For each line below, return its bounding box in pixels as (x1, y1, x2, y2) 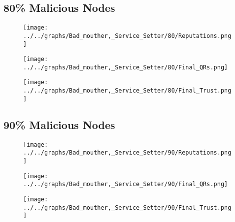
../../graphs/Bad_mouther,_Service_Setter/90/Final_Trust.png (23, 204, 232, 211)
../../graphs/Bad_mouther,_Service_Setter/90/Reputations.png (23, 149, 232, 157)
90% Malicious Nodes (3, 117, 115, 132)
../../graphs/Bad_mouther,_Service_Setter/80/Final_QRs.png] (23, 63, 228, 71)
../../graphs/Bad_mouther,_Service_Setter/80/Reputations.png (23, 32, 232, 39)
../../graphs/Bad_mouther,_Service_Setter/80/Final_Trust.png (23, 87, 232, 95)
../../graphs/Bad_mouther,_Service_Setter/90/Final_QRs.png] (23, 181, 228, 188)
